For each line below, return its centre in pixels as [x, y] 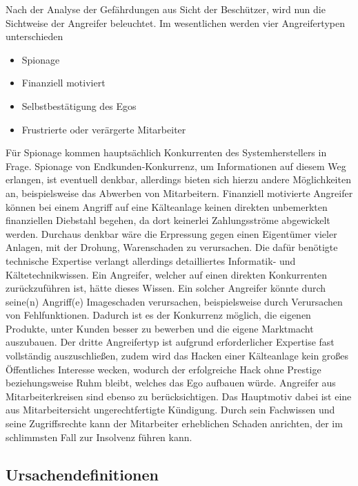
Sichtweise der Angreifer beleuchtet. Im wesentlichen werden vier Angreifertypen [175, 22]
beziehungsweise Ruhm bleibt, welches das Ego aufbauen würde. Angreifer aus [171, 383]
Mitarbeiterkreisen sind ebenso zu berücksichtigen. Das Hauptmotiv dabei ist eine [179, 396]
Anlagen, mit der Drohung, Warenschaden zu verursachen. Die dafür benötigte [172, 247]
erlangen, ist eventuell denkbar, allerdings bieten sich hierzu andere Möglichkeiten [178, 179]
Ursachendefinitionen [82, 474]
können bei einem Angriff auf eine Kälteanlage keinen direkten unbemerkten [167, 206]
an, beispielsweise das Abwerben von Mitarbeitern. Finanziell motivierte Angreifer [179, 193]
